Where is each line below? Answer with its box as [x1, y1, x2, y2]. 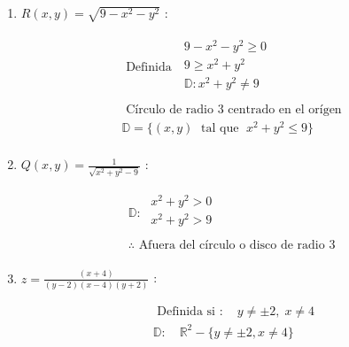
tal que [201, 122, 239, 135]
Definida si [157, 305, 215, 318]
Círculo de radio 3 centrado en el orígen [126, 104, 342, 117]
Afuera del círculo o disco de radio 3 [138, 239, 336, 252]
